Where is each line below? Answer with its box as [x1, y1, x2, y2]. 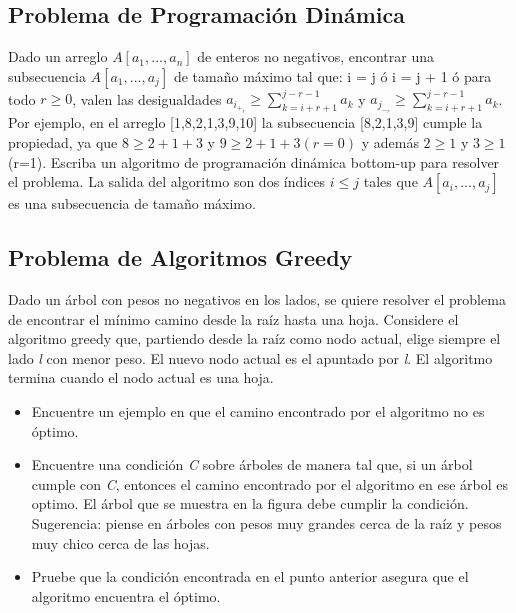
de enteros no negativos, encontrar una [197, 46, 435, 67]
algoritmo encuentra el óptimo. [31, 585, 221, 606]
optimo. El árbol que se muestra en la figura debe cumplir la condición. [31, 493, 469, 514]
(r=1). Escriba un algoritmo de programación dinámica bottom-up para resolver [8, 151, 500, 172]
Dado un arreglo [8, 46, 108, 67]
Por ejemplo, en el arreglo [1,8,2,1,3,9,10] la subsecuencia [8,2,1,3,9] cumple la [8, 112, 483, 133]
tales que [363, 171, 418, 192]
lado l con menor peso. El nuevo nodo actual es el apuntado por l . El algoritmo [8, 347, 493, 368]
